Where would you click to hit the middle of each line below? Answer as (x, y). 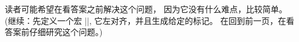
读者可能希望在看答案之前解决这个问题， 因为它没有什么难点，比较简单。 (146, 9)
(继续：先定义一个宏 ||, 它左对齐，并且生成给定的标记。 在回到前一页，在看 (150, 20)
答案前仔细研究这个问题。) (54, 32)
